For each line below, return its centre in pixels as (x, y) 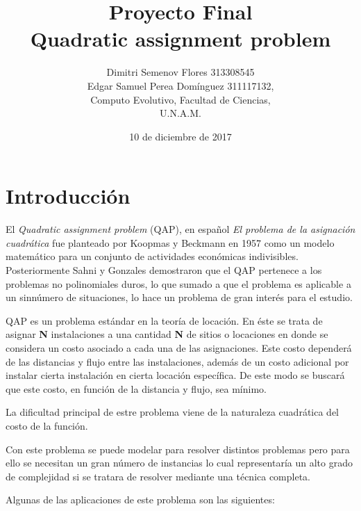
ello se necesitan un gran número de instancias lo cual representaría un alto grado (179, 463)
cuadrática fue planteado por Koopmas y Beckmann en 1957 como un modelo (170, 242)
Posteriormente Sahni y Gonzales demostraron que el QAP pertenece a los (164, 270)
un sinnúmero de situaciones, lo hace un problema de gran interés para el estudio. (179, 297)
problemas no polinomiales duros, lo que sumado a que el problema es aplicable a (178, 283)
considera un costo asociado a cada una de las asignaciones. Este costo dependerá (179, 347)
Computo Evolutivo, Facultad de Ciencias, (180, 99)
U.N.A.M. (180, 113)
